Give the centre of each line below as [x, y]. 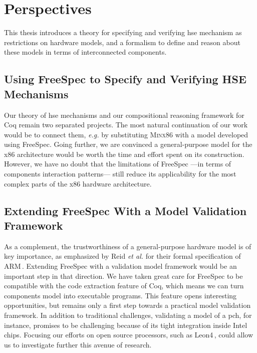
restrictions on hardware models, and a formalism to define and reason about [122, 42]
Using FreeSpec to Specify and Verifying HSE [125, 79]
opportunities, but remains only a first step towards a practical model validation [127, 305]
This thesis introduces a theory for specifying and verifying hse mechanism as [123, 32]
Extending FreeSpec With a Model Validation [125, 210]
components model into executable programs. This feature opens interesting [120, 295]
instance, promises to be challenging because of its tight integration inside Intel [126, 325]
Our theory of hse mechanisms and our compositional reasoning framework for [124, 115]
